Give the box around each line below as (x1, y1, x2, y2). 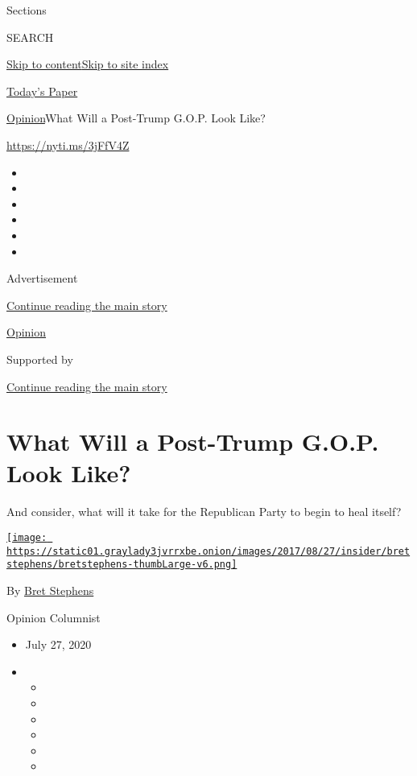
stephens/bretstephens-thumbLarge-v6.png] (6, 559, 237, 571)
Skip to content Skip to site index (6, 56, 169, 72)
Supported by (6, 350, 73, 367)
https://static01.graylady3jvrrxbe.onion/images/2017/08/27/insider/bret (6, 545, 411, 557)
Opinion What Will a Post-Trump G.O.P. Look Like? (6, 109, 266, 126)
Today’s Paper (6, 82, 78, 99)
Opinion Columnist (6, 609, 101, 625)
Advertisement (6, 270, 78, 287)
